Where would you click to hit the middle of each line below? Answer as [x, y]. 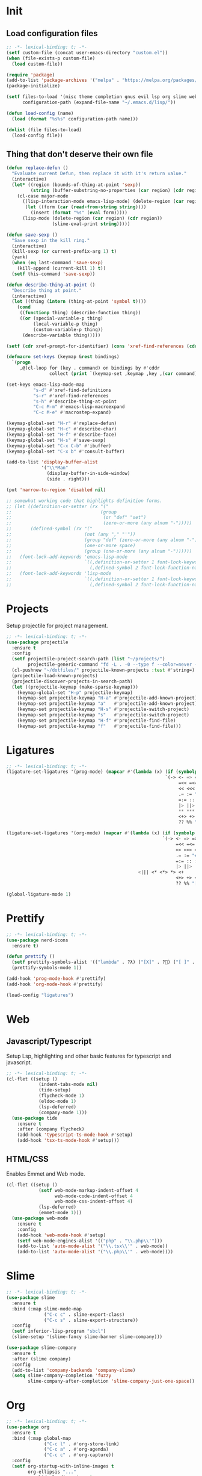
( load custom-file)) [37, 64]
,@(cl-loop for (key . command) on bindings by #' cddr [90, 368]
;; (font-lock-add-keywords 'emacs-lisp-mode [67, 557]
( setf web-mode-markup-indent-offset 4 [88, 1190]
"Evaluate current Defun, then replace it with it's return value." [99, 174]
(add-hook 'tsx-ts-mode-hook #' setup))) [68, 1141]
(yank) [20, 257]
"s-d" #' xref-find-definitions [72, 390]
